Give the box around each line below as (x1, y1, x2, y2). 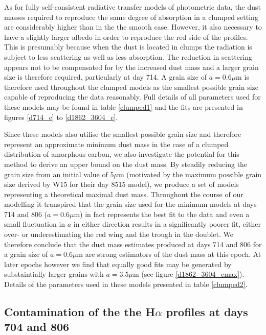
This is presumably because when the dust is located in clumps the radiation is (4, 41, 252, 52)
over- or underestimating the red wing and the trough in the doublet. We (4, 229, 233, 240)
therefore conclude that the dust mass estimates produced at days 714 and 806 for (4, 238, 262, 249)
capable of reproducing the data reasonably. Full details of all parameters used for (4, 91, 261, 102)
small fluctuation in (4, 219, 65, 229)
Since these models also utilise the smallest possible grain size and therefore (4, 129, 241, 139)
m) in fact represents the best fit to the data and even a (74, 208, 250, 219)
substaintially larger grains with (4, 269, 104, 279)
